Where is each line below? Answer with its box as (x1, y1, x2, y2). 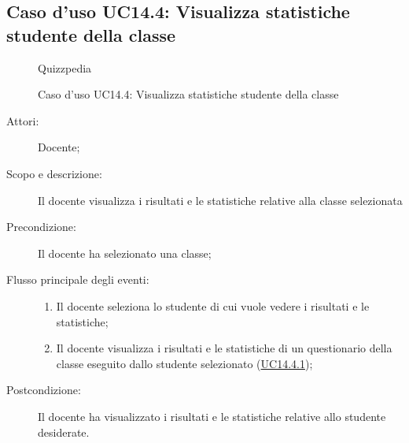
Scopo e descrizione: (6, 165, 102, 181)
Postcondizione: (6, 382, 81, 398)
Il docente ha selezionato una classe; (38, 244, 212, 261)
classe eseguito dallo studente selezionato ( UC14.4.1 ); (56, 355, 313, 371)
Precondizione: (6, 218, 76, 235)
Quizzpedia (38, 59, 92, 76)
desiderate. (38, 423, 90, 440)
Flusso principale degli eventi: (6, 271, 149, 288)
